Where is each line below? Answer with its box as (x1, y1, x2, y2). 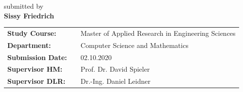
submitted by (4, 1, 43, 11)
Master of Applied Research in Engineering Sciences (80, 28, 236, 38)
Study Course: (7, 28, 56, 38)
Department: (7, 40, 51, 50)
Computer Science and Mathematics (80, 40, 188, 50)
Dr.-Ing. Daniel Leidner (80, 76, 150, 86)
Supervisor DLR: (7, 76, 66, 86)
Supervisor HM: (7, 64, 63, 74)
